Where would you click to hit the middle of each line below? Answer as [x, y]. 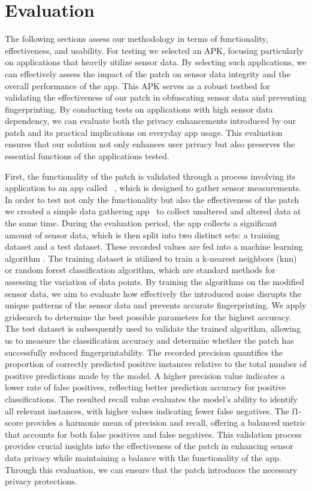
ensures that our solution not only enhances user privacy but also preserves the [150, 144]
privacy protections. [41, 481]
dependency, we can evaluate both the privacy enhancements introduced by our [150, 121]
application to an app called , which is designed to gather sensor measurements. [153, 188]
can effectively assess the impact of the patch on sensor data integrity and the [148, 73]
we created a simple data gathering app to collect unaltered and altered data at [153, 211]
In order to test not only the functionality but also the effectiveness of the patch [152, 199]
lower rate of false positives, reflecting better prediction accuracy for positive [146, 387]
